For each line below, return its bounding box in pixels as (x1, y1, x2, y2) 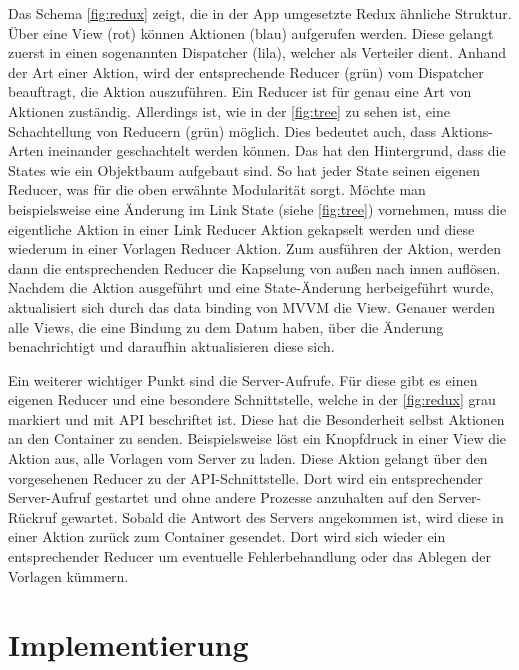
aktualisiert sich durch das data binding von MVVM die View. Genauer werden (8, 296, 496, 317)
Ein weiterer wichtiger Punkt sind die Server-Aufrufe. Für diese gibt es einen (8, 369, 478, 390)
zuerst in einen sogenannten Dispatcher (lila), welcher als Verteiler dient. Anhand (8, 42, 507, 63)
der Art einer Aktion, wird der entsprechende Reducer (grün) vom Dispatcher (8, 61, 484, 82)
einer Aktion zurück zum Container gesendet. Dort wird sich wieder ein (8, 526, 446, 547)
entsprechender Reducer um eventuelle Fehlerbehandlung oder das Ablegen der (8, 546, 492, 567)
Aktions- (440, 120, 493, 141)
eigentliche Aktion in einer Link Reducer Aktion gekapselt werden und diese (8, 218, 475, 239)
